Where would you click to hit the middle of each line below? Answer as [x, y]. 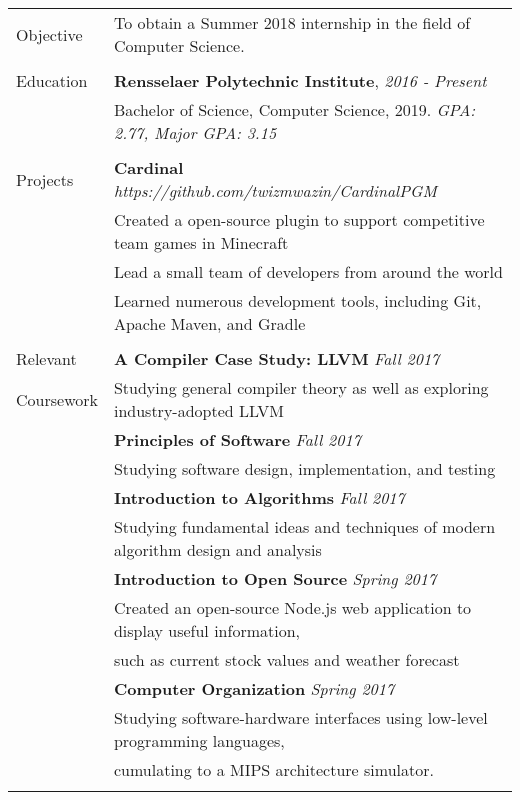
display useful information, [207, 630]
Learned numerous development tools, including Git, [297, 300]
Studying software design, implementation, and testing [304, 468]
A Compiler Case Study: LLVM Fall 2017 [276, 358]
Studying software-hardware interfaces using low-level [300, 717]
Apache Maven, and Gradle [209, 323]
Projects [45, 179]
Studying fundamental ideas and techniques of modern [304, 526]
